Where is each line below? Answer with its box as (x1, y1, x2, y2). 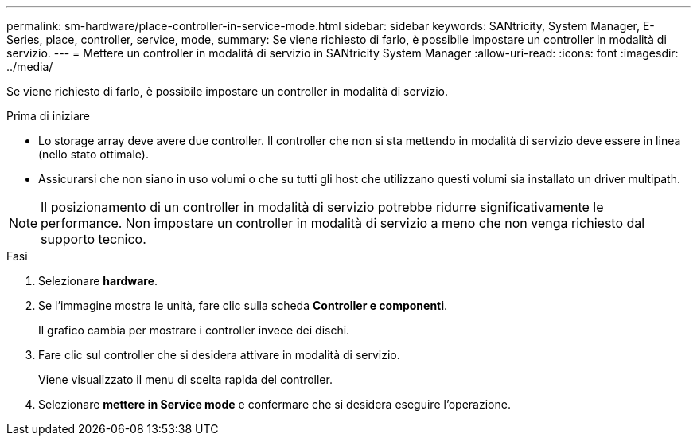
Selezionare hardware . (38, 274, 158, 287)
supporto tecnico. (41, 231, 146, 247)
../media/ (6, 60, 53, 73)
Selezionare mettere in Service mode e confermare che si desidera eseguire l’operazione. (38, 397, 511, 411)
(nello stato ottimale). (38, 147, 149, 161)
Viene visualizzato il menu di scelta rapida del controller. (38, 373, 333, 386)
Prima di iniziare (6, 109, 90, 123)
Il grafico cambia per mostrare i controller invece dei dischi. (38, 323, 350, 337)
